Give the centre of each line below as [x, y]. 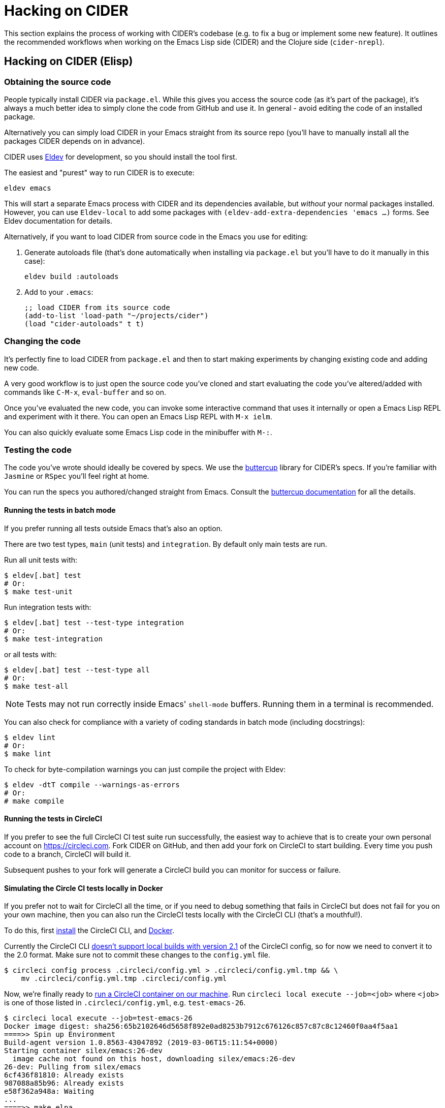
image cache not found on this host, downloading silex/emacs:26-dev [154, 1059]
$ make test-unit [38, 591]
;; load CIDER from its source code [97, 307]
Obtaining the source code [58, 82]
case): [35, 261]
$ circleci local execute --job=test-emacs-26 [98, 1018]
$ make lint [28, 753]
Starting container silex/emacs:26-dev [83, 1051]
